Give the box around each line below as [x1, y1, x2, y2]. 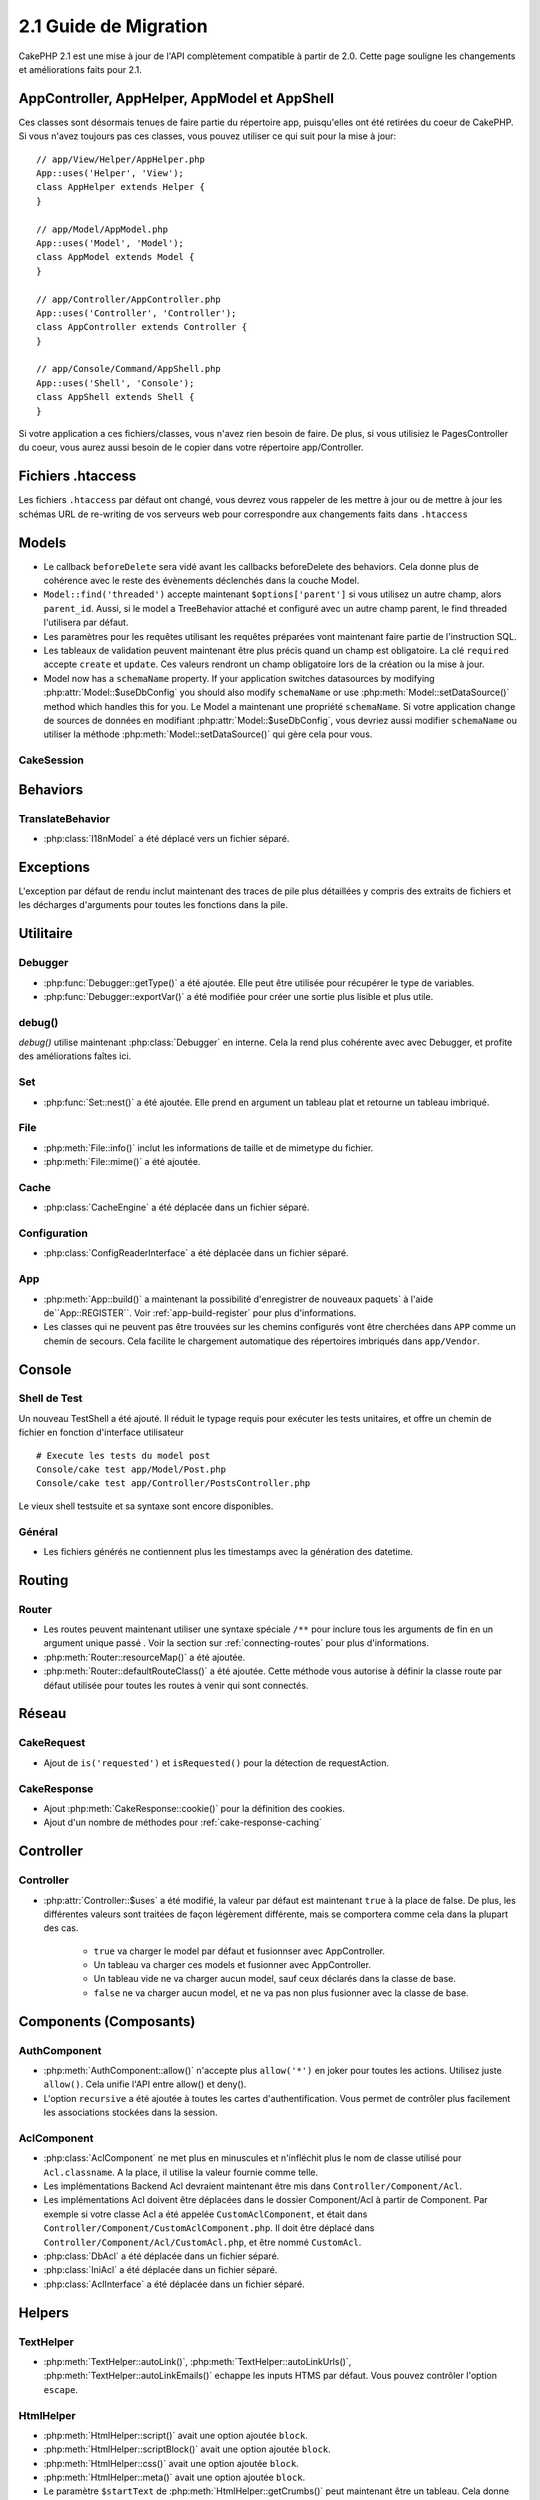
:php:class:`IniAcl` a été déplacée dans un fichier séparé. [43, 2264, 278, 2276]
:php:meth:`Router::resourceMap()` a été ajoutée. [43, 1651, 246, 1663]
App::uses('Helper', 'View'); [36, 168, 185, 179]
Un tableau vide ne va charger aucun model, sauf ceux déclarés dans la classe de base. [93, 1973, 457, 1985]
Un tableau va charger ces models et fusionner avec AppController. [93, 1959, 372, 1971]
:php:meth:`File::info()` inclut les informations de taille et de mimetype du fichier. [43, 1141, 374, 1154]
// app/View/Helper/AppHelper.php [36, 153, 205, 165]
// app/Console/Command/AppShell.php [36, 363, 222, 375]
